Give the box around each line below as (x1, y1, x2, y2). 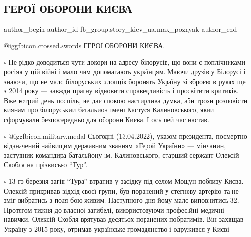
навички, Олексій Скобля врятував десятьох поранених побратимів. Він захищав (4, 214, 244, 224)
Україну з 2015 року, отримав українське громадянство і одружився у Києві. (4, 223, 231, 234)
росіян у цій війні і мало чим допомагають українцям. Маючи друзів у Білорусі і (4, 66, 246, 76)
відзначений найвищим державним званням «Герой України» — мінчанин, (4, 140, 226, 151)
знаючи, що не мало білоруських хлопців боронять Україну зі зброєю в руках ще (4, 76, 246, 86)
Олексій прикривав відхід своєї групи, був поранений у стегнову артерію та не (4, 185, 239, 195)
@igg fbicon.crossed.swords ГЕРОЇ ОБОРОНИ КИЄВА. (4, 40, 165, 50)
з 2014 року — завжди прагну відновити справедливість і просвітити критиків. (4, 86, 239, 96)
